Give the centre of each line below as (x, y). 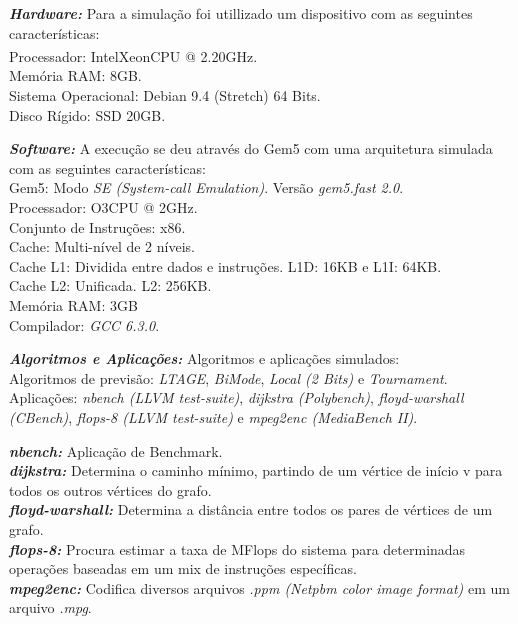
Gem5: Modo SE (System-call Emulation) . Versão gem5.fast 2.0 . (206, 187)
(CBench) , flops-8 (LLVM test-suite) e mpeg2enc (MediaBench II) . (213, 416)
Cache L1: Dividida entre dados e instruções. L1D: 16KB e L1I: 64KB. (225, 265)
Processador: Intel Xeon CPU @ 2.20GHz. (133, 55)
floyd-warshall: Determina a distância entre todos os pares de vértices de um (251, 509)
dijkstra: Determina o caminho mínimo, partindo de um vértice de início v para (256, 470)
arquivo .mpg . (50, 607)
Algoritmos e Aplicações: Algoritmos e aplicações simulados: (204, 358)
